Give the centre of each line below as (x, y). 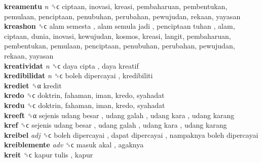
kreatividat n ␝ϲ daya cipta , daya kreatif (71, 65)
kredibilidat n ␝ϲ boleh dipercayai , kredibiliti (79, 75)
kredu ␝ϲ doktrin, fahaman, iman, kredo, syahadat (85, 105)
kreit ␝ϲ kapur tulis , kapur (49, 154)
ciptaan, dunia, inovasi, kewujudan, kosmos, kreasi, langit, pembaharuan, (118, 36)
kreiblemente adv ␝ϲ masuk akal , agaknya (74, 145)
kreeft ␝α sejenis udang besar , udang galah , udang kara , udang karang (119, 115)
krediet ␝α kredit (33, 85)
